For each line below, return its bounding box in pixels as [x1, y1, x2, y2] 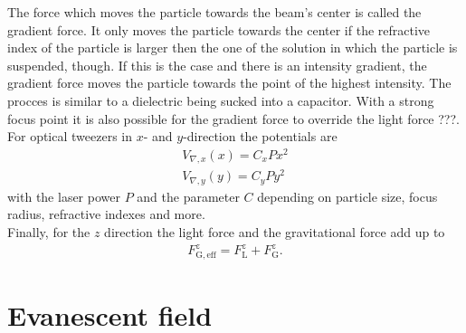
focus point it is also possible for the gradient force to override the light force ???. [7, 109, 460, 128]
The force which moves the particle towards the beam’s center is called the [7, 3, 422, 21]
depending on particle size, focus [257, 186, 438, 205]
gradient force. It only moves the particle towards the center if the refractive [7, 20, 431, 39]
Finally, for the [7, 223, 90, 242]
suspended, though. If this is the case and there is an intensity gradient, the [7, 55, 427, 74]
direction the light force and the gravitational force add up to [104, 223, 445, 242]
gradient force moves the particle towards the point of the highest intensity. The [7, 73, 452, 92]
